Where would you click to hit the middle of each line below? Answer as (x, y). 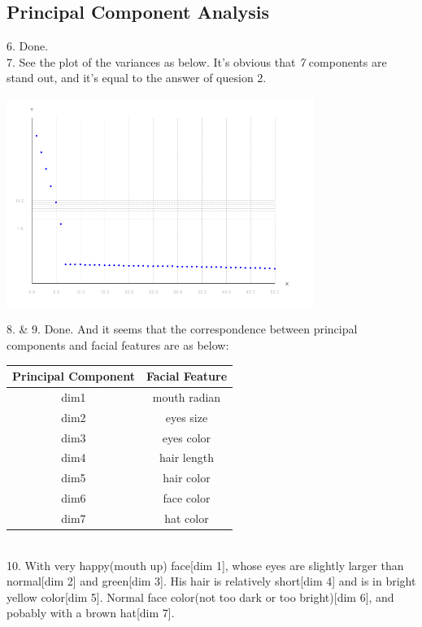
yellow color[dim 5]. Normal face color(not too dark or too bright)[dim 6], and (200, 597)
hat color (187, 518)
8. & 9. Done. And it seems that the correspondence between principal (182, 329)
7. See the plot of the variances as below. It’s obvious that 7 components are (197, 61)
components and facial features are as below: (118, 344)
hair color (187, 478)
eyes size (187, 417)
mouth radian (187, 396)
